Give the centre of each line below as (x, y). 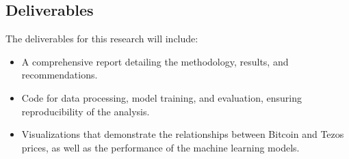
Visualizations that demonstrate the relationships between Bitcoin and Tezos (183, 134)
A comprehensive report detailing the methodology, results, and (155, 61)
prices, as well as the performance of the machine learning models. (160, 147)
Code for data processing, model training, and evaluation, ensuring (161, 97)
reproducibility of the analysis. (86, 111)
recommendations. (60, 75)
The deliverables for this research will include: (102, 39)
